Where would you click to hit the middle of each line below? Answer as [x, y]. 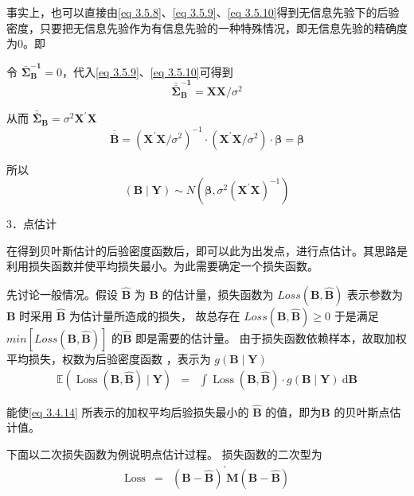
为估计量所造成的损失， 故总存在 [154, 315]
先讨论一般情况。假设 [62, 294]
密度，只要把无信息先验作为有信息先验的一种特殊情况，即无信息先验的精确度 [207, 27]
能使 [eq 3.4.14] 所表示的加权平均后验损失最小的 [128, 411]
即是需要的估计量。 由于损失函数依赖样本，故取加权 [271, 337]
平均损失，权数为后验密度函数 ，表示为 [109, 358]
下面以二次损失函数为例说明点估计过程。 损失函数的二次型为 [164, 453]
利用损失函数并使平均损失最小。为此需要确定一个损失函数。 [162, 266]
